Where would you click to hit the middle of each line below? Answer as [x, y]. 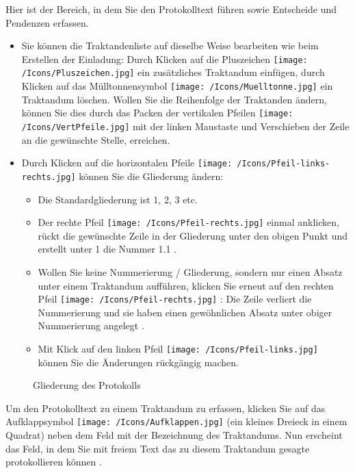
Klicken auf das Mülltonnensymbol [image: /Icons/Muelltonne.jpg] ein [177, 86]
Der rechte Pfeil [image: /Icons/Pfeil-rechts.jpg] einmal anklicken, [188, 222]
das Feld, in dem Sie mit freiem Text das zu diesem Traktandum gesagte [158, 448]
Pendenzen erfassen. [47, 22]
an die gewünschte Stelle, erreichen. [96, 139]
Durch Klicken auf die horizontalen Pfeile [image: [127, 163]
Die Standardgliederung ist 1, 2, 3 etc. [118, 199]
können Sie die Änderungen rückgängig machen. [138, 362]
